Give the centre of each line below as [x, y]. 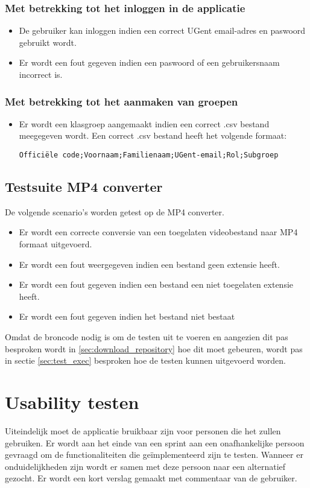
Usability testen [72, 401]
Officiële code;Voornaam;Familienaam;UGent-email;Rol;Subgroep [149, 155]
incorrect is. [41, 74]
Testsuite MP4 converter [84, 187]
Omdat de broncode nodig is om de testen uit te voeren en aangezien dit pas [147, 337]
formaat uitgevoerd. [55, 244]
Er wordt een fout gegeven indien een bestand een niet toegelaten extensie [156, 284]
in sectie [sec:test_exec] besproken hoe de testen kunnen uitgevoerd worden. [145, 360]
